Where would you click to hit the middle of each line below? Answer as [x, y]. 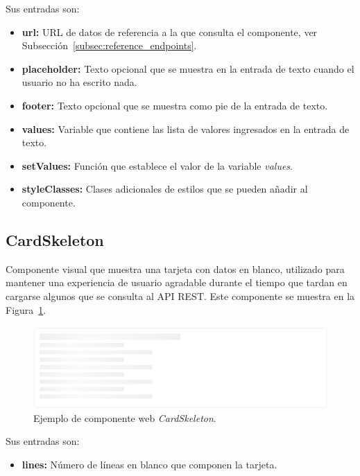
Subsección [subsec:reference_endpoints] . [109, 45]
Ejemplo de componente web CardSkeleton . [125, 417]
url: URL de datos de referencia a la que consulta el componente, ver [170, 32]
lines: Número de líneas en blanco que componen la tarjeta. [149, 464]
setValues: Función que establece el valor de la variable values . [157, 165]
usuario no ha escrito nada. [79, 82]
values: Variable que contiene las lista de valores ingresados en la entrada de [186, 129]
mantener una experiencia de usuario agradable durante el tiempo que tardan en [177, 282]
